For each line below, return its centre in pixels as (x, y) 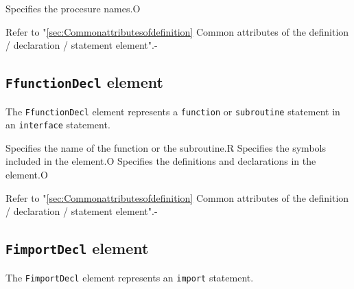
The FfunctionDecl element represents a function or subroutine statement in (173, 111)
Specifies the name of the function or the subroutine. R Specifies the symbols (166, 147)
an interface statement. (58, 125)
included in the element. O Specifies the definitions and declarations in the (161, 161)
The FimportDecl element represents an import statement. (130, 277)
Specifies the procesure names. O (73, 8)
